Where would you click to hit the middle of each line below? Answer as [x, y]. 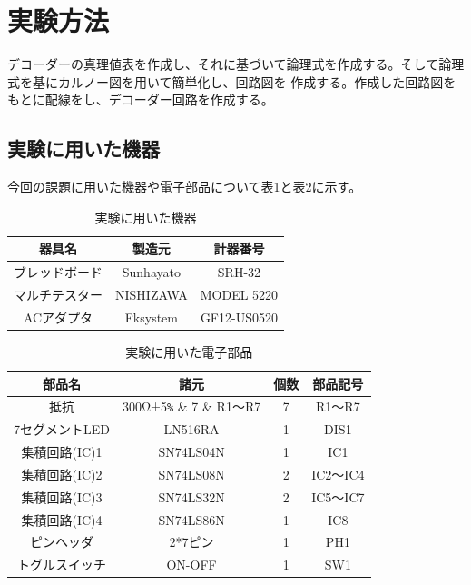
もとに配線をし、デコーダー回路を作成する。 [141, 99]
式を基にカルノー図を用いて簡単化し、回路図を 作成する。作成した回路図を [232, 81]
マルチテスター [58, 294]
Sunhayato [151, 272]
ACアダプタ [58, 317]
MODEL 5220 [239, 294]
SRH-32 [239, 272]
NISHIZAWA [152, 294]
